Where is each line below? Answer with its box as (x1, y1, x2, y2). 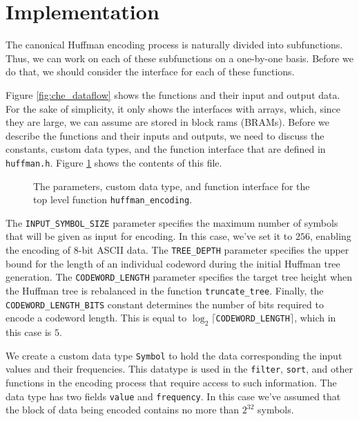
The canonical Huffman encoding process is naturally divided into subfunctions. (6, 37, 343, 52)
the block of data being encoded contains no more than (6, 402, 240, 417)
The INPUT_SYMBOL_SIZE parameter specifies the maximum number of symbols (6, 215, 338, 230)
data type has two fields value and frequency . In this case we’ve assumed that (6, 389, 341, 403)
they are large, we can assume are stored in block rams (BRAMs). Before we (6, 115, 329, 129)
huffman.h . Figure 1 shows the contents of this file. (6, 155, 222, 169)
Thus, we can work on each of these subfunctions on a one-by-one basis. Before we (6, 50, 353, 65)
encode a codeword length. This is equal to (6, 310, 187, 325)
